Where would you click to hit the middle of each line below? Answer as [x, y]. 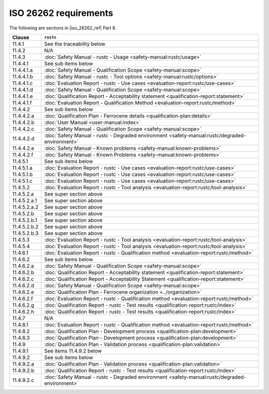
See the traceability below [75, 44]
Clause [21, 37]
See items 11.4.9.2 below [73, 351]
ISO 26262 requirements [61, 13]
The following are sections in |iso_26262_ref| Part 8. [63, 28]
